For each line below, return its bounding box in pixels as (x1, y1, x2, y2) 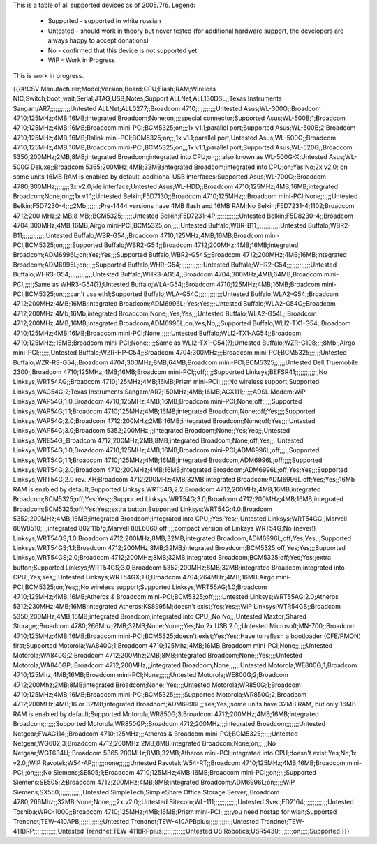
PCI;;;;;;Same (13, 280, 51, 288)
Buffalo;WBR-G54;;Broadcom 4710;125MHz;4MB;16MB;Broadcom (73, 231, 264, 239)
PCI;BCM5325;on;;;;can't (13, 290, 85, 298)
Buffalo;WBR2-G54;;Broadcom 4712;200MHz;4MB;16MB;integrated (103, 241, 299, 249)
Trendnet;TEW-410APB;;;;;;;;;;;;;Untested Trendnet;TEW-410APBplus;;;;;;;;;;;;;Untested (13, 817, 260, 826)
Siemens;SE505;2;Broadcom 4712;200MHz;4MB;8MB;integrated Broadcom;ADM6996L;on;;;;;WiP (13, 778, 295, 787)
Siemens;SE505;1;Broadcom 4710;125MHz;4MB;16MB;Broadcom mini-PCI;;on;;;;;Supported (53, 769, 317, 777)
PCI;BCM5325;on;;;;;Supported (13, 241, 103, 249)
